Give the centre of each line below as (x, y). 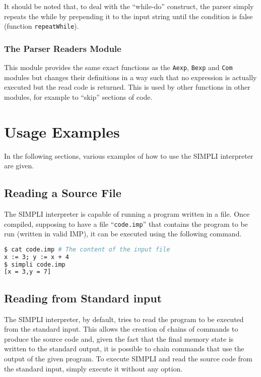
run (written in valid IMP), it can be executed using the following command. (123, 234)
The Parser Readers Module (63, 48)
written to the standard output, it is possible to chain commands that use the (124, 349)
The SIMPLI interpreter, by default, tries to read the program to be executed (124, 319)
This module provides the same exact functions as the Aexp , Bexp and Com (118, 67)
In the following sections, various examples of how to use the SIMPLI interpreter (129, 155)
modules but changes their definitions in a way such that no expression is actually (130, 77)
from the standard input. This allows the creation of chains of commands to (121, 329)
